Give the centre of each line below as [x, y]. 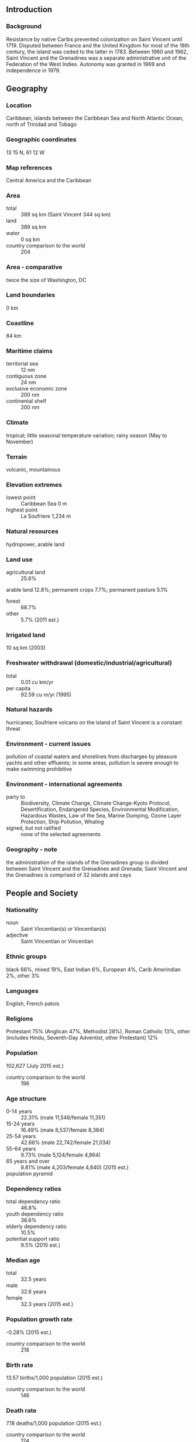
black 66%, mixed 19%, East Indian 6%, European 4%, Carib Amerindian [94, 969]
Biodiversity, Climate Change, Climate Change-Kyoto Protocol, [96, 803]
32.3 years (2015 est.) [47, 1304]
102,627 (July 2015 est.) [35, 1066]
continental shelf [26, 401]
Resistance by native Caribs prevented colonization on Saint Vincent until [94, 39]
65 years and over [28, 1161]
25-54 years [21, 1136]
